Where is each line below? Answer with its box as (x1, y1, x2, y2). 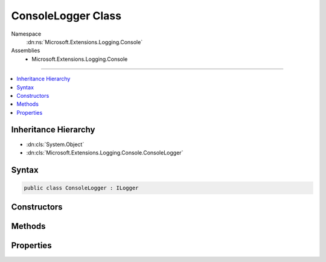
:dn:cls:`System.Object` (26, 141, 85, 148)
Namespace (11, 30, 42, 37)
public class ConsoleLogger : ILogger (24, 184, 139, 191)
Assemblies (11, 47, 40, 54)
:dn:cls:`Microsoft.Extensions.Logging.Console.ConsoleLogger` (26, 149, 184, 156)
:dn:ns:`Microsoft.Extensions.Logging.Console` (26, 38, 143, 45)
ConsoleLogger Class (11, 9, 122, 22)
